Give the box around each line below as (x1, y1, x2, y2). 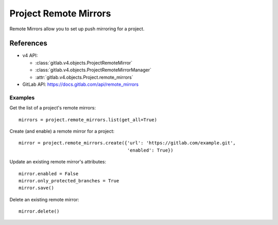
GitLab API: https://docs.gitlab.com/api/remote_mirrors (22, 81, 139, 87)
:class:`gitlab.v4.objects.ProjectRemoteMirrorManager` (35, 67, 152, 73)
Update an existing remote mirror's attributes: (9, 159, 107, 165)
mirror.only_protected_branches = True (19, 178, 119, 183)
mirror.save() (19, 185, 54, 191)
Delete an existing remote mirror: (9, 196, 79, 202)
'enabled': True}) (127, 147, 173, 153)
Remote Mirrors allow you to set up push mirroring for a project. (9, 26, 145, 32)
